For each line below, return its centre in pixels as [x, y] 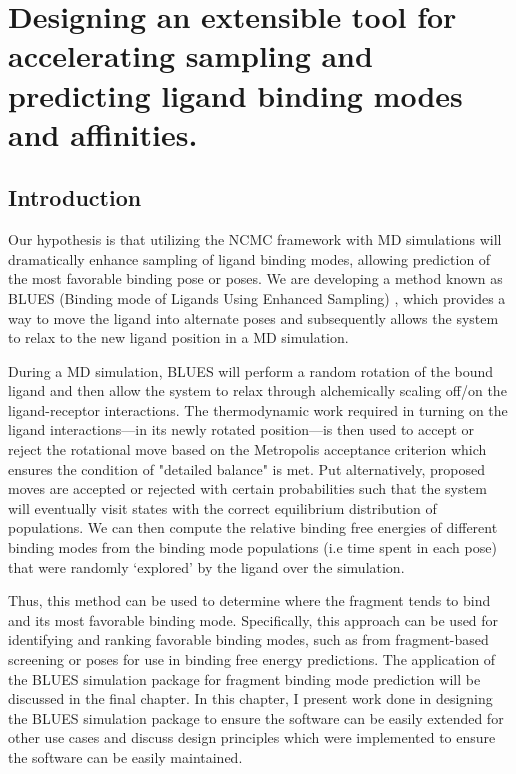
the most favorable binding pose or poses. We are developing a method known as [255, 278]
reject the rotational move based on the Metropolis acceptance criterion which [247, 449]
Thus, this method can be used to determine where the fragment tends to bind [249, 600]
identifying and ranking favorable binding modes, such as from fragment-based [248, 639]
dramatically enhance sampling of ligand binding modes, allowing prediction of [249, 258]
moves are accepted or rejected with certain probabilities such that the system [247, 488]
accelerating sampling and [190, 55]
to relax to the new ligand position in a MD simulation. [178, 337]
